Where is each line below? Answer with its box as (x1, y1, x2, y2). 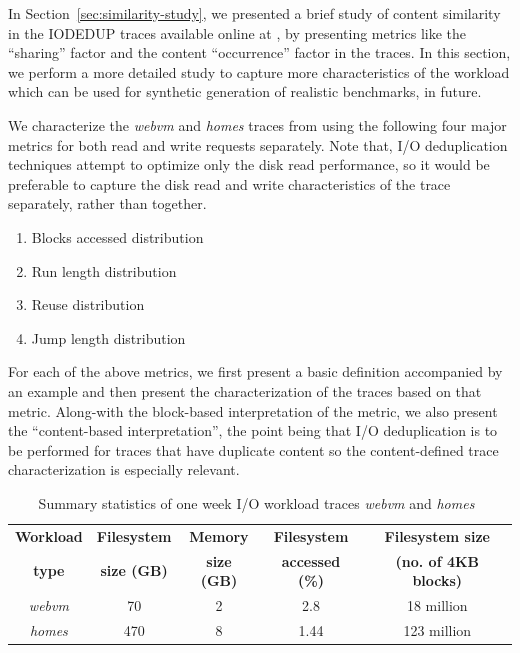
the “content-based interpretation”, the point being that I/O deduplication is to (8, 420, 498, 441)
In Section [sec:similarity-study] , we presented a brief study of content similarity (8, 3, 501, 23)
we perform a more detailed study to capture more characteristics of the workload (8, 61, 510, 82)
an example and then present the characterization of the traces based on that (8, 380, 482, 401)
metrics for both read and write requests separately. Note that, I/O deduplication (8, 134, 508, 155)
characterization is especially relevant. (8, 459, 240, 480)
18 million (406, 595, 468, 615)
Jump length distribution (31, 327, 186, 348)
